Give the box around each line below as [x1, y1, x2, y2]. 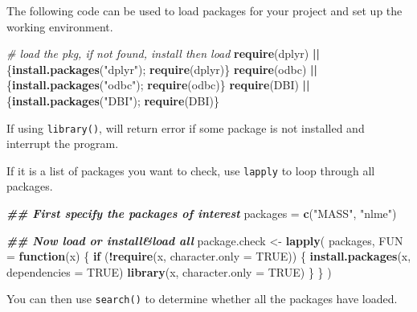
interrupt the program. [6, 135, 119, 152]
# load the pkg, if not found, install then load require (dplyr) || [6, 45, 320, 62]
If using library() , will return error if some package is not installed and [6, 119, 365, 136]
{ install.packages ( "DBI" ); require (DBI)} [6, 92, 219, 109]
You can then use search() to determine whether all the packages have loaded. [6, 290, 398, 307]
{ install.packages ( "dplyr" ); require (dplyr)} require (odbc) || [6, 60, 317, 77]
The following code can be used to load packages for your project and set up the [6, 2, 403, 18]
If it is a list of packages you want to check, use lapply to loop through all [6, 162, 375, 179]
